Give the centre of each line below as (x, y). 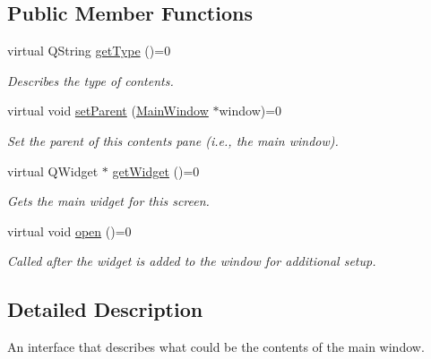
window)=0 (250, 111)
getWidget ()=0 (156, 171)
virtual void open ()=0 (69, 231)
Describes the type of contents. (91, 80)
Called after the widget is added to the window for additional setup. (192, 261)
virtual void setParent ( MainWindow (108, 111)
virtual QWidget (53, 171)
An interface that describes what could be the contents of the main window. (216, 347)
